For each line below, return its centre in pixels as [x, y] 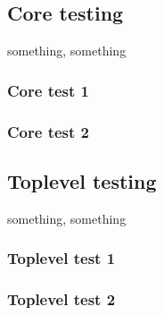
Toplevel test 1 [61, 258]
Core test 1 [48, 90]
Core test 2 [48, 131]
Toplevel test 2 [61, 299]
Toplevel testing [82, 180]
